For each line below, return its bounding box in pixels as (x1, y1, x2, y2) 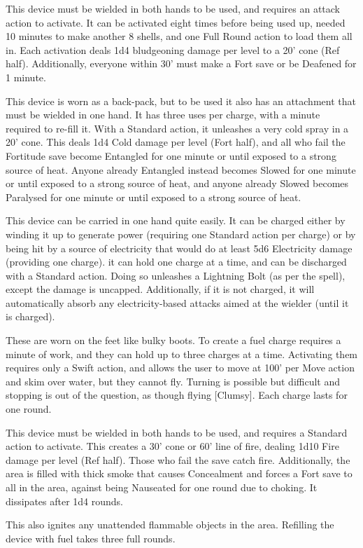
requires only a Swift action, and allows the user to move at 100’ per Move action (6, 360, 355, 375)
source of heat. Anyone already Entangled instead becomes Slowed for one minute (6, 162, 356, 177)
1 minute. (6, 69, 46, 84)
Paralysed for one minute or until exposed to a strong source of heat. (6, 189, 301, 204)
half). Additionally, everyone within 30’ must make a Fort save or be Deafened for (6, 56, 357, 71)
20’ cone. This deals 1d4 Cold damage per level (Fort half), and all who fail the (6, 135, 346, 149)
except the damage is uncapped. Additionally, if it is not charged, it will (6, 282, 315, 296)
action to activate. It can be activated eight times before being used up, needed (6, 15, 346, 29)
